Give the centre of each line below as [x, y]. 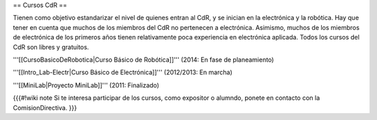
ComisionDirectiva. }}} [45, 108]
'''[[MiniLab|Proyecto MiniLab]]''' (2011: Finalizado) [86, 85]
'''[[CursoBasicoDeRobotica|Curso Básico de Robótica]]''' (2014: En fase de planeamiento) [143, 60]
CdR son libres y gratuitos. [51, 47]
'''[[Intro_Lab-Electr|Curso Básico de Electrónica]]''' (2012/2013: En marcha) [123, 72]
